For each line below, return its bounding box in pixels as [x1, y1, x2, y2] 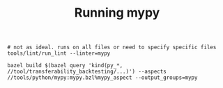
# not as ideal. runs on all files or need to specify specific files [7, 44, 217, 51]
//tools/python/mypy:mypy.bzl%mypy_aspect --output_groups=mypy [7, 74, 198, 81]
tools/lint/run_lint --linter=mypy [7, 50, 111, 57]
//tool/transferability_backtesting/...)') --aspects [7, 68, 167, 76]
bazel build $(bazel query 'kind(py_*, [7, 62, 123, 69]
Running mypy [74, 5, 160, 21]
